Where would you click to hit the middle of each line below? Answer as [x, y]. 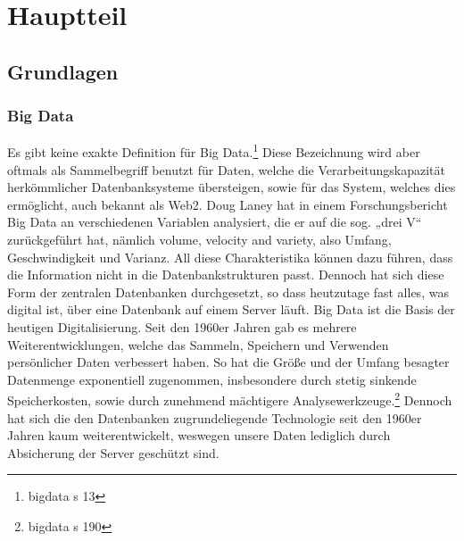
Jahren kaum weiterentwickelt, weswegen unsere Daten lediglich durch [199, 435]
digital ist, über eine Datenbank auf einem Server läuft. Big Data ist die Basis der [231, 309]
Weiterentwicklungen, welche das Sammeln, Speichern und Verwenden [198, 344]
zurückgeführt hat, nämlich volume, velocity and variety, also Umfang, [199, 239]
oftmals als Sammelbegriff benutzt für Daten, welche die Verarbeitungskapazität [226, 169]
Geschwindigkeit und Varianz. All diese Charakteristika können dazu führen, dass [230, 257]
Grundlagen [63, 71]
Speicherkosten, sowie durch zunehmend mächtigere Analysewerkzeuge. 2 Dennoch [230, 399]
